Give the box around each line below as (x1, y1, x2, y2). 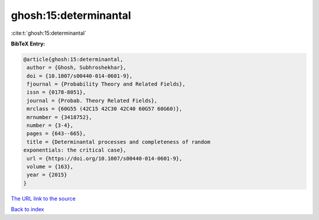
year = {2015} (27, 172, 67, 178)
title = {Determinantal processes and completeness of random (27, 139, 211, 145)
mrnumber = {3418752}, (27, 114, 93, 120)
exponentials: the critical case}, (23, 147, 126, 153)
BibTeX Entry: (11, 40, 45, 47)
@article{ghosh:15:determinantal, (23, 56, 123, 63)
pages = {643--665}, (27, 130, 86, 137)
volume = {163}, (27, 163, 74, 170)
